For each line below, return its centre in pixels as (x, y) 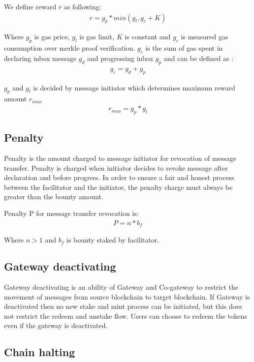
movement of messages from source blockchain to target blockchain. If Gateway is (127, 296)
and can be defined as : (199, 58)
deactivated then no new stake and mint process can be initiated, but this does (123, 306)
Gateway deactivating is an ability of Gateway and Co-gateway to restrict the (121, 287)
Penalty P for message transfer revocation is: (71, 213)
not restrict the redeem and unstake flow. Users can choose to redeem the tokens (126, 316)
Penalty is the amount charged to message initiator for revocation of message (120, 158)
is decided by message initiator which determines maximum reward (134, 87)
